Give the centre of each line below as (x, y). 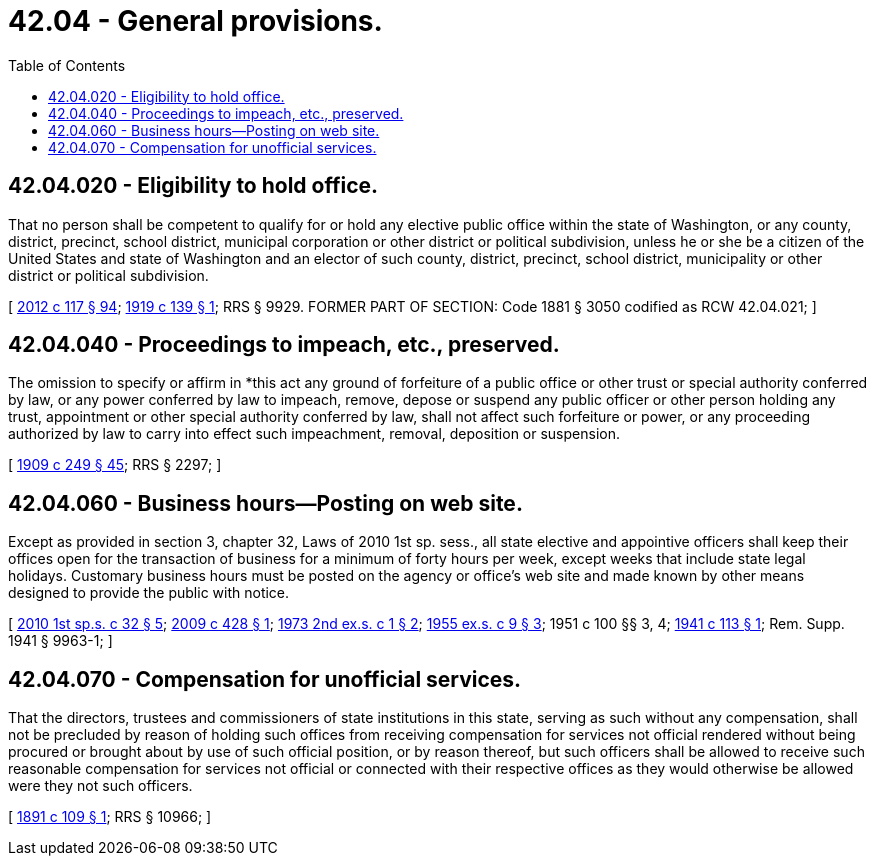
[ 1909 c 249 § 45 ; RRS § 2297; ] (115, 465)
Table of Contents (67, 65)
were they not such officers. (100, 786)
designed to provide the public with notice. (149, 593)
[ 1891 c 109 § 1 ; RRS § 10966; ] (110, 817)
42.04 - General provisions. (195, 21)
